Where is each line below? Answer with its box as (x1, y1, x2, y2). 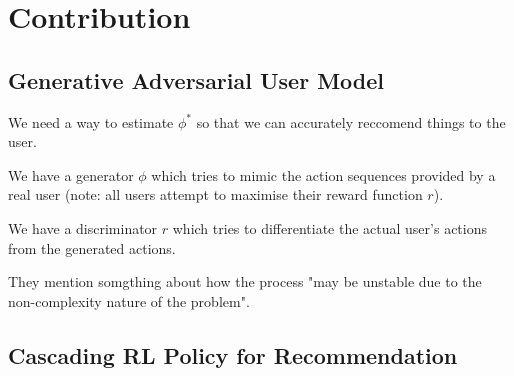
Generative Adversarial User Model (8, 64, 385, 95)
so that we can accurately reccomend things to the (196, 111, 506, 132)
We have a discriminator (8, 217, 158, 238)
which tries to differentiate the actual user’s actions (172, 217, 487, 238)
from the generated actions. (8, 237, 176, 258)
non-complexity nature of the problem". (8, 290, 250, 311)
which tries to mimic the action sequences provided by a (151, 164, 496, 185)
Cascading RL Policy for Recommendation (8, 339, 458, 370)
